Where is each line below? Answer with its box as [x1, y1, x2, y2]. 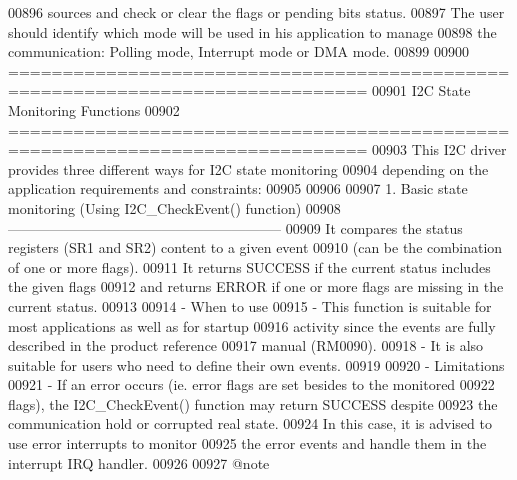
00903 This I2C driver [372, 139, 507, 160]
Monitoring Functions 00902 [8, 99, 180, 120]
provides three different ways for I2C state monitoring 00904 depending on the [8, 158, 489, 179]
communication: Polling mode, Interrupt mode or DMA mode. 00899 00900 [8, 41, 469, 62]
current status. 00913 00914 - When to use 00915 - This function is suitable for [8, 295, 492, 316]
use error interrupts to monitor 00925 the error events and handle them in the [8, 433, 487, 454]
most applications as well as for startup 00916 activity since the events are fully [8, 315, 496, 336]
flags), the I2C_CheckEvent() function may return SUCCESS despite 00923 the [8, 393, 498, 414]
